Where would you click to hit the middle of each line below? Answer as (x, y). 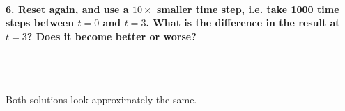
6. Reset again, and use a (67, 9)
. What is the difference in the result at (243, 23)
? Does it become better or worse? (112, 36)
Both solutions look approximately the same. (101, 100)
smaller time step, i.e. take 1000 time (248, 9)
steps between (40, 23)
